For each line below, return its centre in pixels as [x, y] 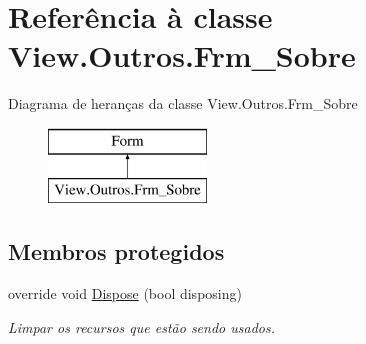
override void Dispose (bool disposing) [125, 293]
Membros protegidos [116, 251]
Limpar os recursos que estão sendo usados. [141, 326]
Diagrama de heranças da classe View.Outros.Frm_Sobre [183, 103]
